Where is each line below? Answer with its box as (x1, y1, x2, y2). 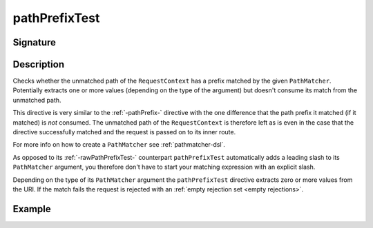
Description (12, 59, 65, 70)
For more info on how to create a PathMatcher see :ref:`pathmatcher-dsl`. (12, 141, 226, 149)
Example (12, 203, 51, 215)
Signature (12, 37, 57, 48)
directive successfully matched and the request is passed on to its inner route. (12, 128, 236, 136)
